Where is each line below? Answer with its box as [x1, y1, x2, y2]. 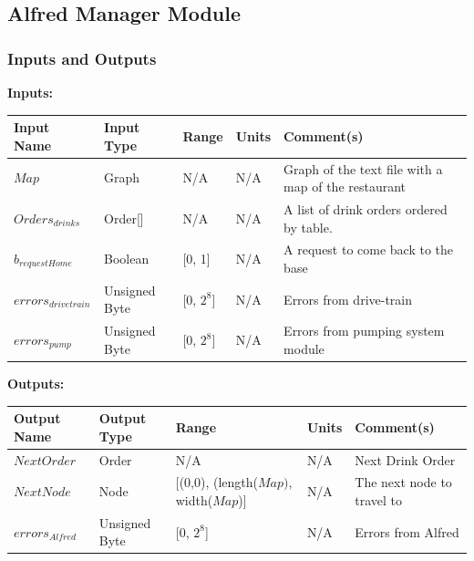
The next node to [355, 473, 452, 492]
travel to [355, 490, 403, 509]
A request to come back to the [283, 240, 454, 259]
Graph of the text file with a [283, 159, 443, 178]
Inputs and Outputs [7, 47, 157, 69]
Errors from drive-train [283, 289, 413, 308]
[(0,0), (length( [175, 473, 259, 492]
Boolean [104, 249, 149, 268]
